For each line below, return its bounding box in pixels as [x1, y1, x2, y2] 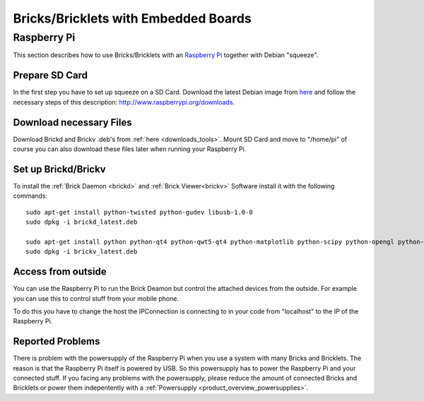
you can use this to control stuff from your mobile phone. [13, 294, 179, 303]
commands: [13, 191, 48, 200]
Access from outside [13, 265, 107, 278]
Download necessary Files [13, 116, 132, 128]
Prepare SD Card [13, 69, 88, 81]
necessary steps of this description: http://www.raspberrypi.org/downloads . [13, 97, 235, 106]
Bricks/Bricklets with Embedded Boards [13, 11, 252, 26]
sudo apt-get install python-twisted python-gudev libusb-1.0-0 [25, 208, 254, 216]
